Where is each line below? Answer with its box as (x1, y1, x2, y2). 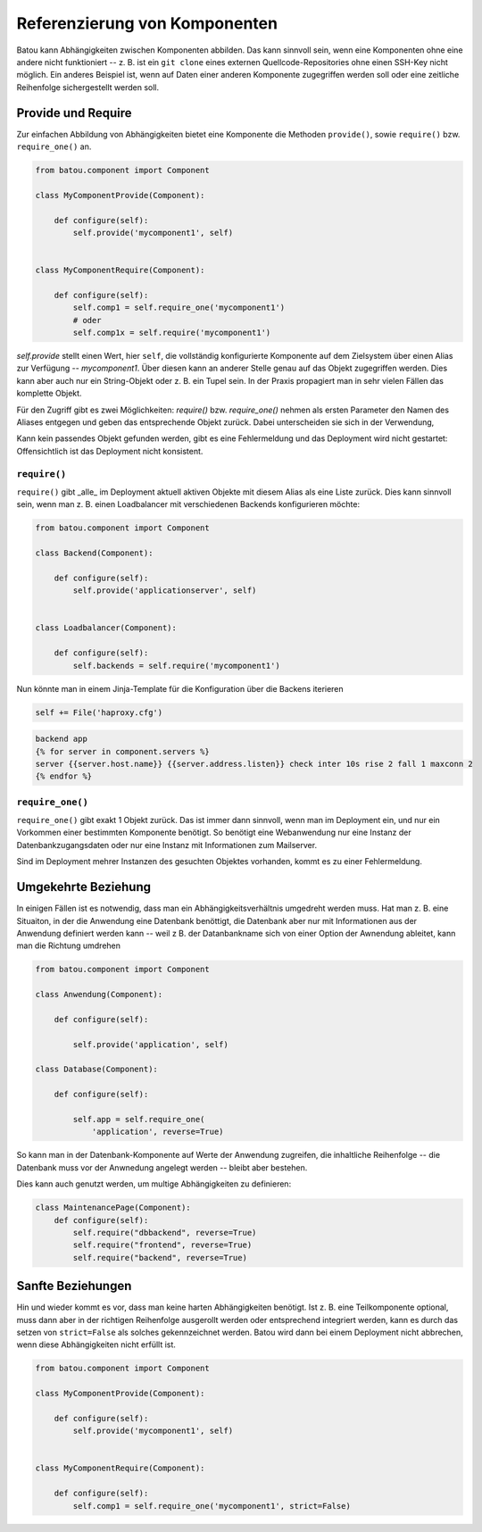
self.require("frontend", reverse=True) (72, 1240, 253, 1250)
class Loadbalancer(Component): (35, 623, 178, 633)
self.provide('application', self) (72, 1039, 229, 1049)
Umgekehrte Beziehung (16, 879, 152, 895)
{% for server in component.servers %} (35, 746, 210, 756)
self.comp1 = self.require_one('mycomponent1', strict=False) (72, 1501, 352, 1511)
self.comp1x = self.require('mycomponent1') (72, 328, 271, 338)
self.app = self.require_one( (72, 1114, 205, 1124)
